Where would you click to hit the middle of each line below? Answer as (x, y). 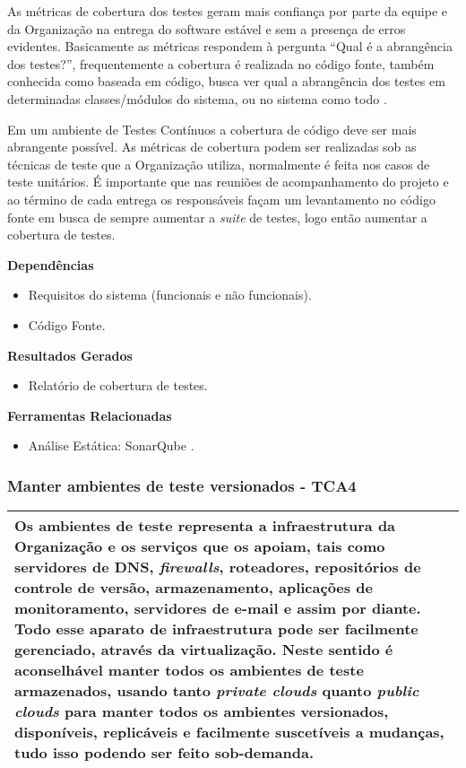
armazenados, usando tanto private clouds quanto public (217, 691)
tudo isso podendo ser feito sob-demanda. (164, 753)
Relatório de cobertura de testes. (118, 385)
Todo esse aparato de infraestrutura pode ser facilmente (216, 629)
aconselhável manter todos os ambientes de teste (189, 670)
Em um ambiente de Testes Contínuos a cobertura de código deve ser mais (212, 129)
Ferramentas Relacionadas (90, 415)
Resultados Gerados (70, 355)
